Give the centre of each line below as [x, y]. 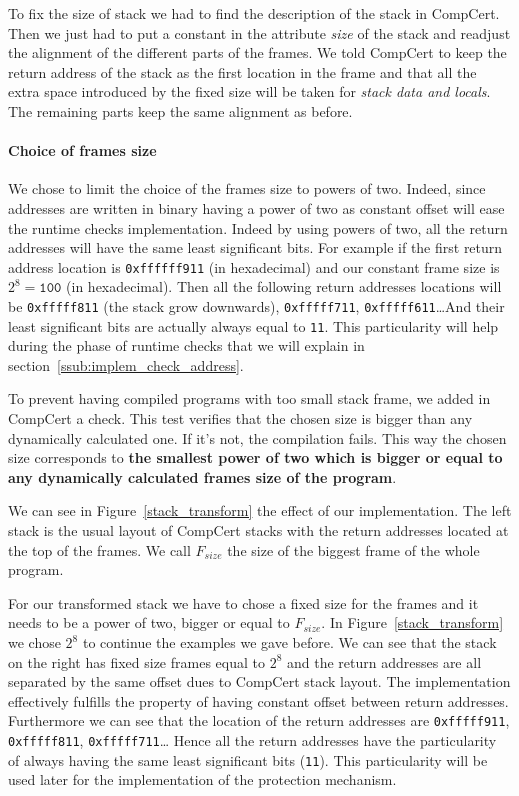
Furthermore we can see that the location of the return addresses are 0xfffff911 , [259, 720]
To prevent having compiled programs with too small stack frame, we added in [249, 398]
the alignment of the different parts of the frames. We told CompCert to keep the [257, 52]
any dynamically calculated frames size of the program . [202, 476]
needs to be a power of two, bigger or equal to [149, 622]
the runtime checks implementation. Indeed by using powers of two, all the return [258, 227]
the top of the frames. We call [99, 549]
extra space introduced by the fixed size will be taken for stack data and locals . [249, 91]
